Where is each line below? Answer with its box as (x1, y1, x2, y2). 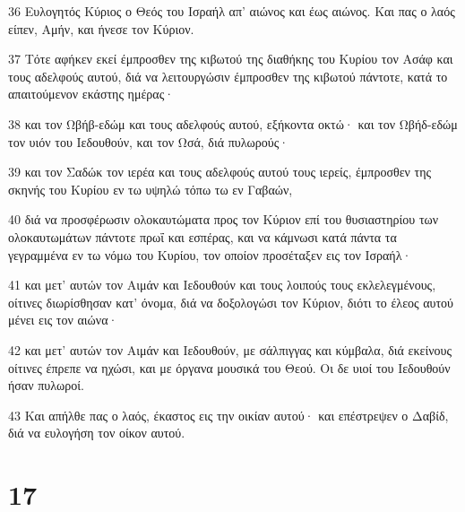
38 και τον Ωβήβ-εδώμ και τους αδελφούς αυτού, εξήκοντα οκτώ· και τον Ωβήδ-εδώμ (8, 114, 458, 133)
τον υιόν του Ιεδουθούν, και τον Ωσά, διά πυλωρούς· (8, 132, 289, 151)
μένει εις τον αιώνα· (8, 310, 118, 329)
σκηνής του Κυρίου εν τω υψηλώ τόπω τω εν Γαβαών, (8, 179, 293, 198)
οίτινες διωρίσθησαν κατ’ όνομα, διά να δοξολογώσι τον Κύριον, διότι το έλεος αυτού (8, 292, 454, 311)
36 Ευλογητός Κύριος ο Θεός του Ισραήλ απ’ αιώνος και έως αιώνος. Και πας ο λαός (8, 2, 455, 20)
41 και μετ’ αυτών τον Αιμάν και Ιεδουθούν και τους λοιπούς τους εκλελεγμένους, (8, 275, 436, 294)
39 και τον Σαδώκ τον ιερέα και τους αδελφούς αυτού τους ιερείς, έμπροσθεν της (8, 162, 432, 181)
